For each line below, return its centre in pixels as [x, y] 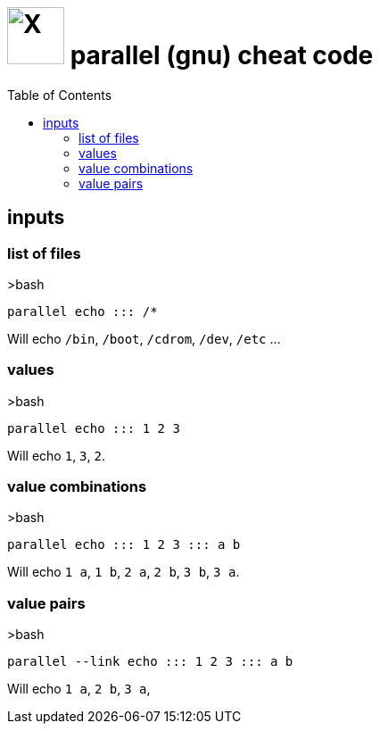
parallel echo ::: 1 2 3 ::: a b [124, 545]
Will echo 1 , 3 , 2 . [57, 455]
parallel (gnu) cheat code [222, 55]
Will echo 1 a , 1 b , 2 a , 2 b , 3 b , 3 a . [124, 572]
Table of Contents [60, 95]
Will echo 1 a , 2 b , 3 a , [79, 689]
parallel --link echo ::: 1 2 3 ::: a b [150, 662]
